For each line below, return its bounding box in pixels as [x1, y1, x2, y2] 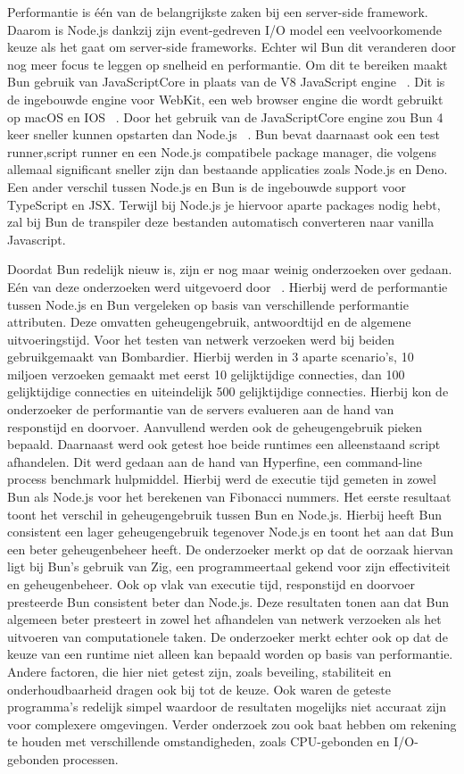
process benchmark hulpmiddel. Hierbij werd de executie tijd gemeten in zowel [7, 470, 436, 488]
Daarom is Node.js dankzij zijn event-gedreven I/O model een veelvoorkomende [7, 20, 442, 38]
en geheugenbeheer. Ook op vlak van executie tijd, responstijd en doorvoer [7, 575, 415, 593]
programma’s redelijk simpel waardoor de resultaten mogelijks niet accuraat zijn [7, 697, 447, 716]
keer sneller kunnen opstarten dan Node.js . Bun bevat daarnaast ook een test [7, 125, 440, 144]
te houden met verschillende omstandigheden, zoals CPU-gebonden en [7, 732, 390, 751]
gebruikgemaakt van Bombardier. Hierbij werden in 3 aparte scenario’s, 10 [7, 347, 414, 366]
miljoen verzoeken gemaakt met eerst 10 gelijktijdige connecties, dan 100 [7, 364, 405, 383]
